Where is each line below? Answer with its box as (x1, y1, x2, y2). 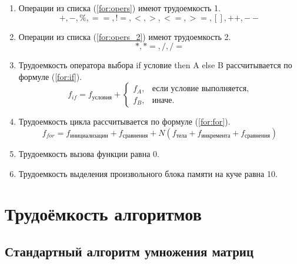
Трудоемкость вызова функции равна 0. (18, 147, 159, 159)
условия (92, 94, 112, 101)
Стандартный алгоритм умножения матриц (5, 242, 254, 260)
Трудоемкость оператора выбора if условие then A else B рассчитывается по (18, 59, 292, 71)
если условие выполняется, (152, 85, 249, 93)
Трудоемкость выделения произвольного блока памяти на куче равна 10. (18, 167, 278, 179)
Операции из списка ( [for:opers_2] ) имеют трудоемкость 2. (18, 30, 231, 42)
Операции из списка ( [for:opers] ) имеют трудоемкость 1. (18, 2, 221, 14)
